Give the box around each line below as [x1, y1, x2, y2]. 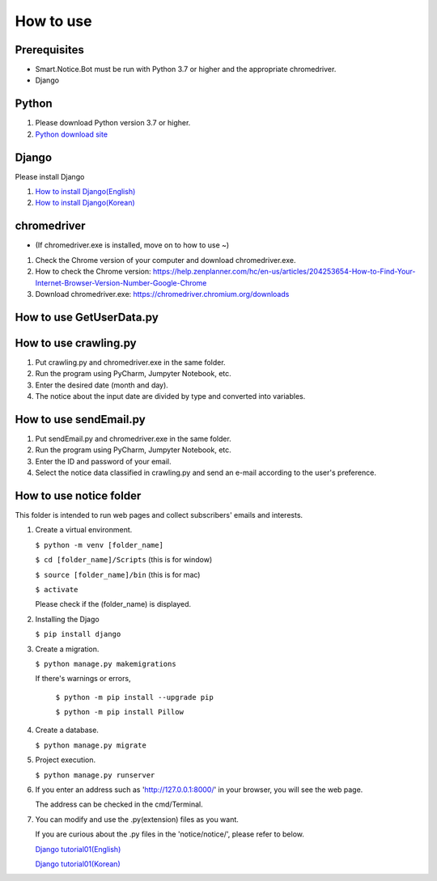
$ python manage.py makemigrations [35, 659, 177, 668]
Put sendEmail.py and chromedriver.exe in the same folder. [35, 434, 232, 443]
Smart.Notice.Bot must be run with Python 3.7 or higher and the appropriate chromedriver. [35, 65, 337, 74]
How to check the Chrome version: [35, 267, 151, 277]
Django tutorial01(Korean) [35, 858, 121, 869]
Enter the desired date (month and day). [35, 380, 169, 390]
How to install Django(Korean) [35, 198, 135, 208]
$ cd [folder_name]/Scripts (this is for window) [35, 555, 213, 565]
